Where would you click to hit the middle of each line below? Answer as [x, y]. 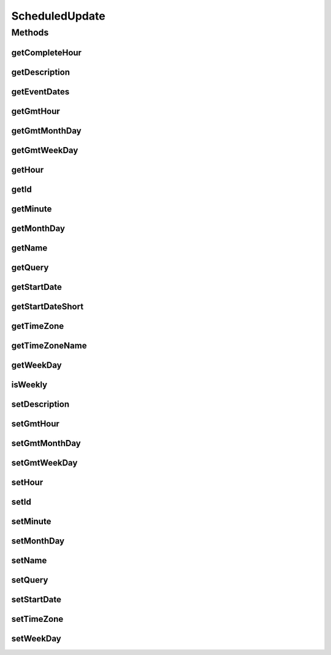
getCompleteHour [47, 52]
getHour [28, 169]
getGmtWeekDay [45, 150]
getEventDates [40, 92]
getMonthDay [38, 228]
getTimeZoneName [49, 345]
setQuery [30, 580]
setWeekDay [36, 639]
